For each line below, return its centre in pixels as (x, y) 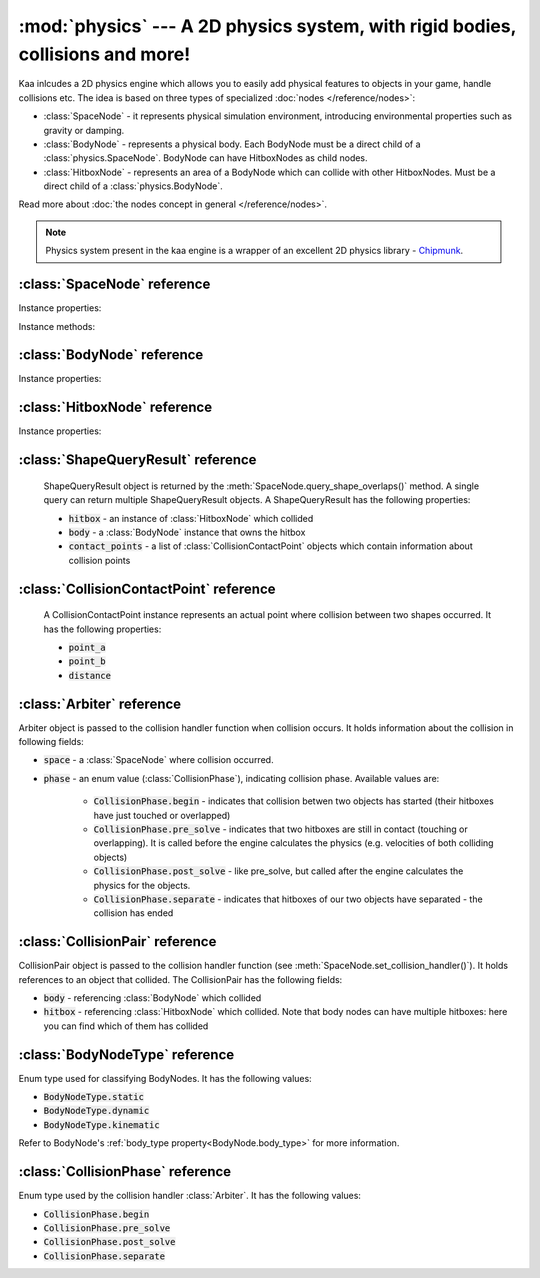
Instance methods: (56, 326)
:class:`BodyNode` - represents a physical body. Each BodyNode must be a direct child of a (232, 144)
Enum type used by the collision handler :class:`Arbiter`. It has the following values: (190, 1196)
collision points (99, 560)
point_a (87, 647)
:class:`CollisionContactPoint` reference (147, 588)
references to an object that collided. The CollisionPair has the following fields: (180, 979)
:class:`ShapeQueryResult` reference (137, 460)
